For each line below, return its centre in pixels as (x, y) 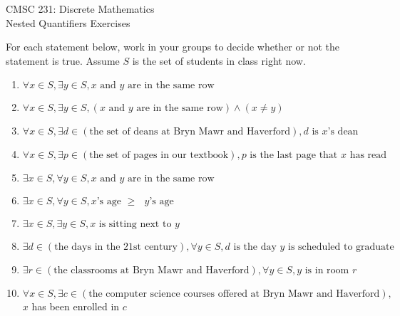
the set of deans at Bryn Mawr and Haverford (190, 132)
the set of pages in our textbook (159, 156)
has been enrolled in (76, 306)
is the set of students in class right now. (219, 60)
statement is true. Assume (63, 60)
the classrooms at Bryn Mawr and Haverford (152, 271)
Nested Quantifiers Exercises (68, 22)
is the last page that (294, 156)
